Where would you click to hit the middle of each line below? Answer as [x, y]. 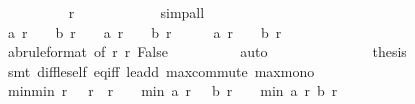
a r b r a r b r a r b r [144, 31]
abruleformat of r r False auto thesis [207, 51]
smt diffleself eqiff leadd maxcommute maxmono [161, 70]
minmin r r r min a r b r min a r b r [172, 90]
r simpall [136, 12]
